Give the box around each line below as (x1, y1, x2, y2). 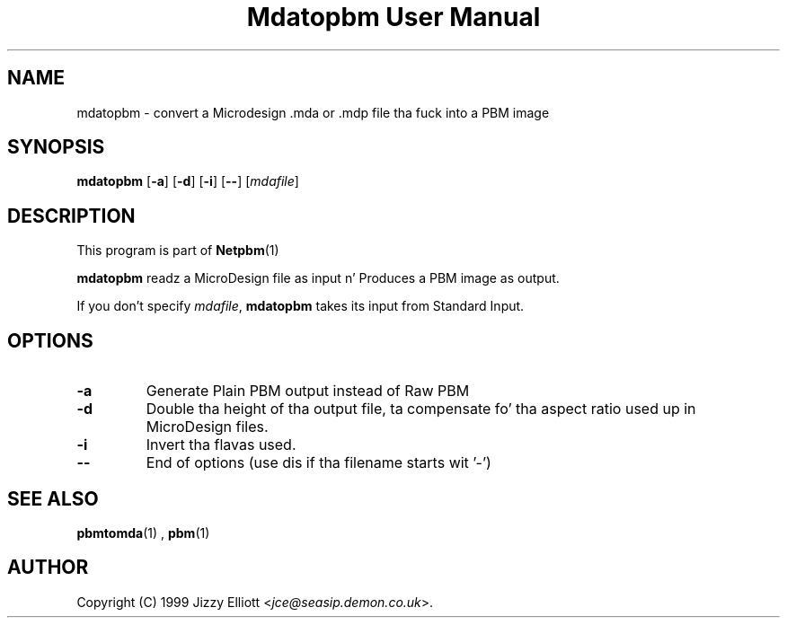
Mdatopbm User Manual (246, 2, 541, 32)
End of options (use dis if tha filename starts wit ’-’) (146, 453, 491, 472)
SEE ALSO (7, 487, 99, 510)
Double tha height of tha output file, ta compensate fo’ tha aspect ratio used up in (146, 400, 696, 418)
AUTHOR (7, 556, 89, 579)
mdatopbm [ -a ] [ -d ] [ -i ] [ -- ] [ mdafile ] (76, 173, 299, 189)
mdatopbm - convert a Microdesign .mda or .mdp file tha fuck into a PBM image (76, 104, 550, 120)
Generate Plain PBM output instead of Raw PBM (146, 382, 470, 401)
